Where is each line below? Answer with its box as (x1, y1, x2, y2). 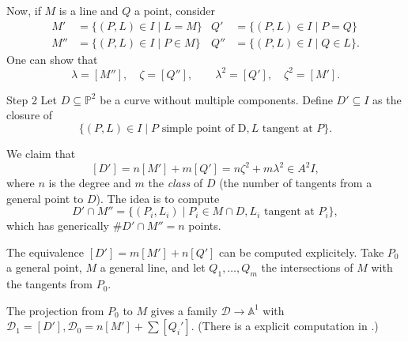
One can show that (6, 51, 98, 67)
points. (188, 217, 221, 234)
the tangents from (6, 276, 93, 292)
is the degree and (48, 175, 131, 191)
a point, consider (134, 2, 216, 18)
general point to (6, 190, 84, 206)
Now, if (6, 2, 41, 18)
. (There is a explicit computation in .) (191, 318, 379, 334)
